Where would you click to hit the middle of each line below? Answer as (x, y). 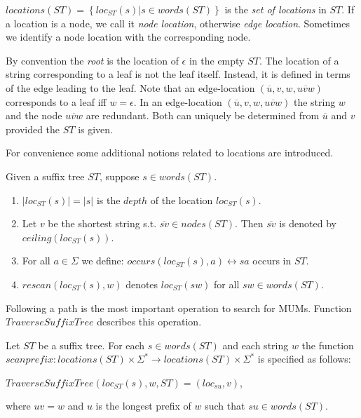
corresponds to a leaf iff (56, 101)
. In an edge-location (178, 101)
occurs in (272, 261)
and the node (34, 115)
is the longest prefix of (143, 406)
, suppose (120, 176)
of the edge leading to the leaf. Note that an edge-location (130, 87)
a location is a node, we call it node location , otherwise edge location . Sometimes (178, 23)
